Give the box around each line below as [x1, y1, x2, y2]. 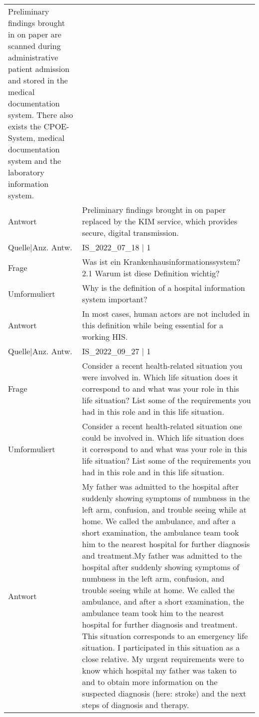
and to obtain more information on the [82, 676, 218, 688]
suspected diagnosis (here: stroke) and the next [82, 688, 247, 699]
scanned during [8, 40, 61, 51]
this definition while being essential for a [82, 319, 224, 331]
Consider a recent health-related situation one [82, 420, 242, 432]
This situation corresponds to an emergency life [82, 630, 248, 642]
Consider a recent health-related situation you [82, 360, 243, 371]
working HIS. [82, 331, 128, 342]
